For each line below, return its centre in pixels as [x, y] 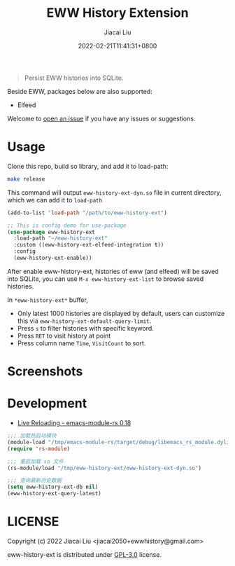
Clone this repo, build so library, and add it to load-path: [88, 166]
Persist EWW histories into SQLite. [74, 78]
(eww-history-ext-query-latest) [54, 494]
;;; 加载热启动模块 [32, 436]
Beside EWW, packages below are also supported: [80, 91]
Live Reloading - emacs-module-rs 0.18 [74, 423]
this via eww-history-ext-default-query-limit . [84, 321]
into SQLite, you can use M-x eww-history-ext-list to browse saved [106, 279]
